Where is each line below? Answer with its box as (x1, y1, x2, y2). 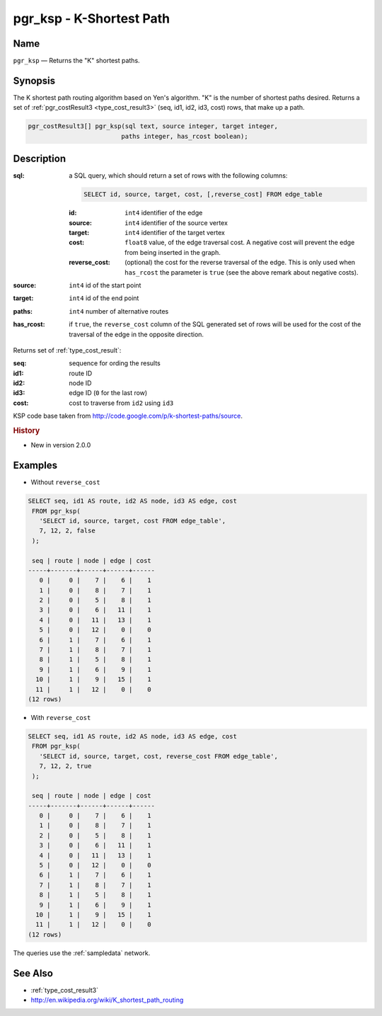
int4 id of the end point (69, 294, 139, 302)
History (13, 426, 40, 435)
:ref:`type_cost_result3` (30, 986, 99, 994)
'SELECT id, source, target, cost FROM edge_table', (39, 517, 226, 525)
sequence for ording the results (69, 359, 161, 367)
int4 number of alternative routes (69, 307, 169, 315)
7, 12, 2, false (39, 527, 95, 535)
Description (13, 153, 66, 165)
